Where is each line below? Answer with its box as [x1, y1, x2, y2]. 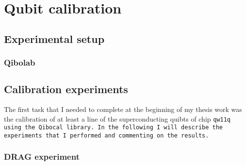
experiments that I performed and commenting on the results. [4, 132, 209, 139]
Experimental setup [4, 31, 105, 46]
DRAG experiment [4, 150, 80, 162]
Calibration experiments [4, 82, 128, 96]
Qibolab [4, 56, 35, 69]
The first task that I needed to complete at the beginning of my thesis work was [4, 104, 242, 114]
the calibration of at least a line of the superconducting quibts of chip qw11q [4, 113, 231, 124]
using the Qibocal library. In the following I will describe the [4, 124, 223, 131]
